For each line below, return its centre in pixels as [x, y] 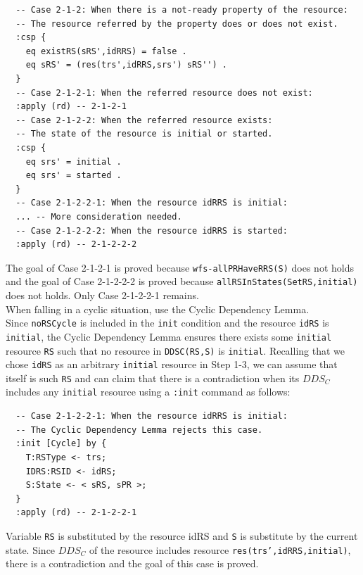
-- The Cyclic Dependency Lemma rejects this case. [139, 430]
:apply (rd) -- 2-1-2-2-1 [76, 513]
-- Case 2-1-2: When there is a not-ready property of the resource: [182, 10]
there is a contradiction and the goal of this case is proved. [132, 563]
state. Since [31, 549]
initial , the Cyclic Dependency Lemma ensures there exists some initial [169, 336]
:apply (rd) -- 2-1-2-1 [71, 107]
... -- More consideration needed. [99, 216]
